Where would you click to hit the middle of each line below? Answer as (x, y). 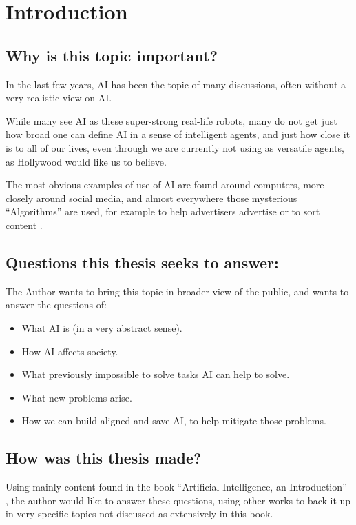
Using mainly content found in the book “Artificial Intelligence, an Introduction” (176, 487)
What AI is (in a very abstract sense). (102, 327)
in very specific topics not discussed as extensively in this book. (139, 514)
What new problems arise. (77, 397)
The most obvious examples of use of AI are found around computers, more (165, 185)
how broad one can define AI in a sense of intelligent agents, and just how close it (178, 134)
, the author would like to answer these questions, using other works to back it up (178, 500)
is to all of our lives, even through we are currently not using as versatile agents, (175, 147)
